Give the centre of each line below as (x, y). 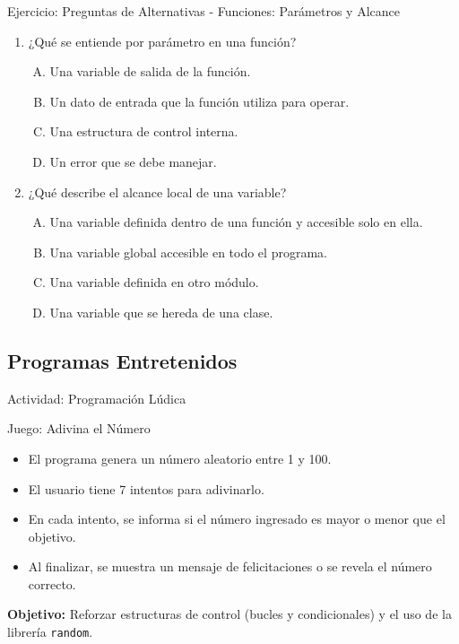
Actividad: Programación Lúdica (97, 398)
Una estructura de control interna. (144, 131)
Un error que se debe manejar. (133, 161)
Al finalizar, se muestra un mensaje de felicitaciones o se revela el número (230, 566)
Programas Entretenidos (122, 360)
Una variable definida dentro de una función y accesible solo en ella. (236, 222)
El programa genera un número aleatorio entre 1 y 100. (180, 458)
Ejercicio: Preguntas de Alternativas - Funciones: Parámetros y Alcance (204, 11)
